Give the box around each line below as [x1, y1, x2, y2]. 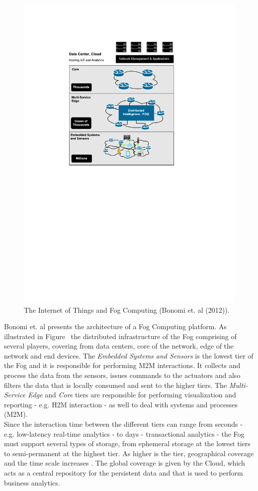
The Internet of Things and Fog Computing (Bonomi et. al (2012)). [24, 304, 230, 315]
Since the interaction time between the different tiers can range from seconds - [4, 419, 243, 429]
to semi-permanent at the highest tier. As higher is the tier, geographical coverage [4, 448, 254, 458]
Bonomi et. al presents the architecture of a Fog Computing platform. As [4, 321, 227, 332]
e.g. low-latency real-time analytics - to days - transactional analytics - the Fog [4, 428, 245, 439]
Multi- [229, 379, 248, 390]
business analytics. [4, 477, 60, 488]
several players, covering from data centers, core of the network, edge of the [4, 341, 234, 351]
